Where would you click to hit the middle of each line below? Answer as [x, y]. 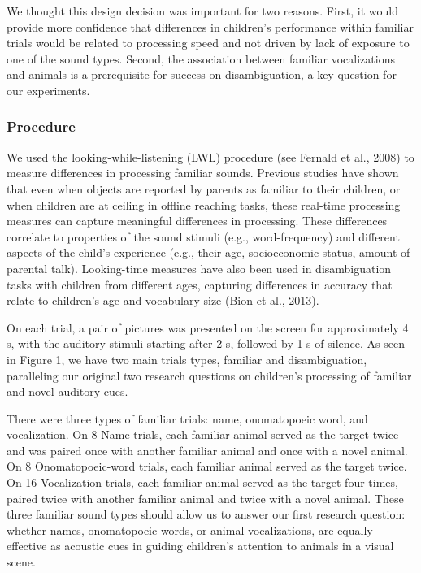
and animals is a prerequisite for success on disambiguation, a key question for [202, 74]
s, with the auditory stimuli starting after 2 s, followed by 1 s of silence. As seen [206, 343]
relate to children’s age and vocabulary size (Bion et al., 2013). [163, 300]
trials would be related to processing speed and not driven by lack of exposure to [208, 43]
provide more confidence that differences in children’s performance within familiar [210, 26]
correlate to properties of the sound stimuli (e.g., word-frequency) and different [203, 236]
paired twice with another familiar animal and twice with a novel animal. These [205, 498]
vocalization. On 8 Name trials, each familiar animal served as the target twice [203, 434]
